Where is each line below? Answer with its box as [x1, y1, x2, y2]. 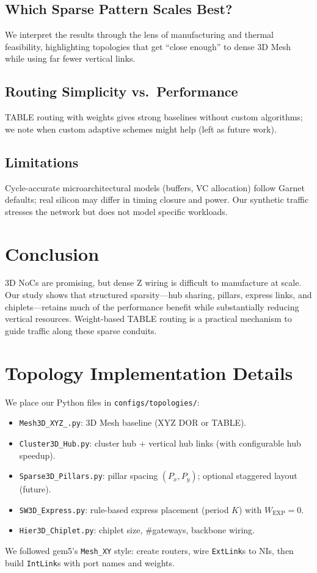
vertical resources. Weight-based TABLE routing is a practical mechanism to [5, 312, 292, 325]
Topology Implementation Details [5, 360, 293, 385]
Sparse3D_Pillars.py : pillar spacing [19, 469, 158, 482]
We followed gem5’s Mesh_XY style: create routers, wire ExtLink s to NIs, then [5, 544, 294, 557]
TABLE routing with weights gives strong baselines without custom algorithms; [5, 111, 303, 123]
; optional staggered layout [197, 469, 297, 482]
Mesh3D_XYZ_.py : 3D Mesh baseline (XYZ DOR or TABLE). [19, 416, 247, 429]
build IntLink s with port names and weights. [5, 556, 175, 569]
